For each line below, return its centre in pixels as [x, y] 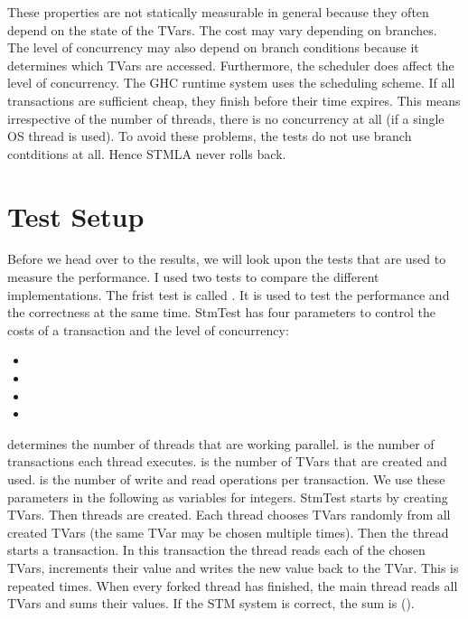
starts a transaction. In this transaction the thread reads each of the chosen [216, 550]
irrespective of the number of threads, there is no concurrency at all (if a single [226, 118]
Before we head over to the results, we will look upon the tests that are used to [227, 259]
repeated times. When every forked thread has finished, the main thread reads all [233, 585]
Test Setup [76, 216]
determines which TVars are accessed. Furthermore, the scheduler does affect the [231, 65]
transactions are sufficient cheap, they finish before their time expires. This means [234, 100]
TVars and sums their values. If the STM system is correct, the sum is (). [211, 603]
